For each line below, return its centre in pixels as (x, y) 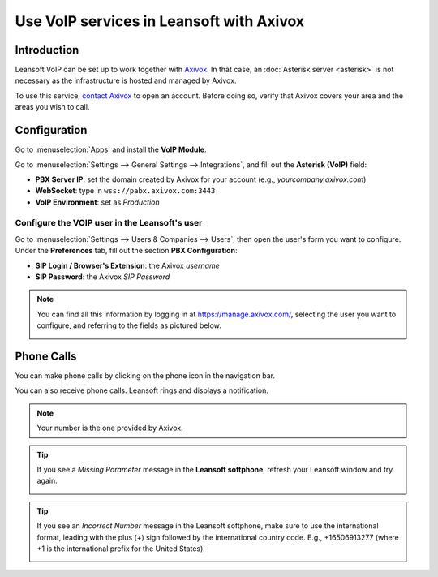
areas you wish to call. (52, 107)
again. (47, 481)
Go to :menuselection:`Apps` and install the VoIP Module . (111, 149)
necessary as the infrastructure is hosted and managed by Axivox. (126, 80)
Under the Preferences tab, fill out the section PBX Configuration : (126, 251)
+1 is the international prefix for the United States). (121, 549)
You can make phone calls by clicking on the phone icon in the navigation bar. (145, 376)
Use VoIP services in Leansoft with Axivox (160, 21)
